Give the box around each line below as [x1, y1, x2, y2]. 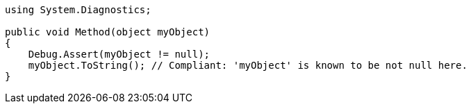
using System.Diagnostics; [5, 4, 151, 15]
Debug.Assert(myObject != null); [28, 49, 210, 60]
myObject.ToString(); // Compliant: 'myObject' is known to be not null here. [28, 60, 468, 71]
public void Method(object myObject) [5, 26, 210, 37]
